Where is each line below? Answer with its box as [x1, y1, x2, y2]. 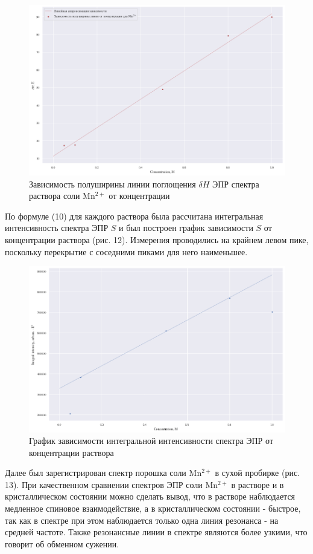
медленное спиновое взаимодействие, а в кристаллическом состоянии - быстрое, [5, 502, 301, 515]
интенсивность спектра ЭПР [5, 221, 109, 234]
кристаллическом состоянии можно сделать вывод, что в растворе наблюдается [5, 490, 296, 503]
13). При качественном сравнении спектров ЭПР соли [5, 478, 203, 490]
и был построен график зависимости [119, 221, 253, 234]
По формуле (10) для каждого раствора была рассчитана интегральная [5, 209, 264, 222]
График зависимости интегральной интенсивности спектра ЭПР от [29, 434, 274, 447]
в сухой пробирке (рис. [215, 466, 300, 479]
